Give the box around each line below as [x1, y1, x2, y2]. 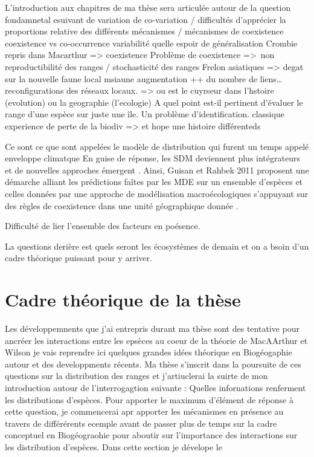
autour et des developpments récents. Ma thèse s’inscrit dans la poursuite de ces [5, 357, 301, 370]
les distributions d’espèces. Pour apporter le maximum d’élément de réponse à [5, 393, 294, 406]
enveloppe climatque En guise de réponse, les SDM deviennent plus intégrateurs [5, 152, 300, 164]
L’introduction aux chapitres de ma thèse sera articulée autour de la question [5, 1, 291, 13]
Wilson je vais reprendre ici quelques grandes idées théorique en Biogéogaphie [5, 346, 292, 358]
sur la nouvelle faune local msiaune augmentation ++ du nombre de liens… [5, 72, 283, 85]
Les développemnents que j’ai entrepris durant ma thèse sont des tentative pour [5, 322, 300, 334]
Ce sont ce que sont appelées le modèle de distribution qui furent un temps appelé [5, 140, 309, 152]
